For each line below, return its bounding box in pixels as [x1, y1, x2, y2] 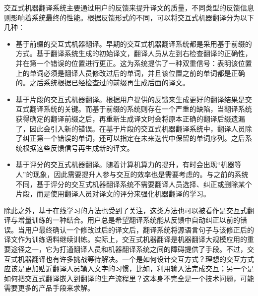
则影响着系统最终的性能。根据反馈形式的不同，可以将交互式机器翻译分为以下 [4, 12, 254, 22]
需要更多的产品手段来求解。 [4, 283, 94, 293]
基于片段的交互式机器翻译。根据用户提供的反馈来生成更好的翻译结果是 [15, 94, 245, 104]
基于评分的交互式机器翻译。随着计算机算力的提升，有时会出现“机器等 [15, 159, 242, 170]
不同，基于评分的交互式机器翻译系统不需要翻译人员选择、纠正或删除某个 [15, 178, 252, 189]
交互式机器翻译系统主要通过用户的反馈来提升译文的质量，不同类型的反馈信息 [4, 2, 254, 12]
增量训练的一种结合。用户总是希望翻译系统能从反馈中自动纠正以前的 [17, 215, 240, 225]
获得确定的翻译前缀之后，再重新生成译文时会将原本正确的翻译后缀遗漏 [15, 113, 245, 123]
